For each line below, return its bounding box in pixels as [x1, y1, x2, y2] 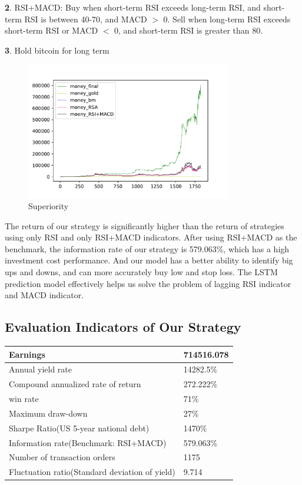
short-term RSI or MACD [5, 24, 98, 37]
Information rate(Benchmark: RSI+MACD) [9, 436, 167, 448]
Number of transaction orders [9, 451, 115, 463]
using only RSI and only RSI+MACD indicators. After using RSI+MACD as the [5, 231, 297, 243]
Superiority [28, 200, 69, 212]
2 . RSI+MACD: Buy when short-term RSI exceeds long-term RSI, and [5, 1, 261, 13]
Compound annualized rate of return [9, 378, 141, 390]
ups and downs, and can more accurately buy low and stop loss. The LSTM [5, 266, 278, 278]
